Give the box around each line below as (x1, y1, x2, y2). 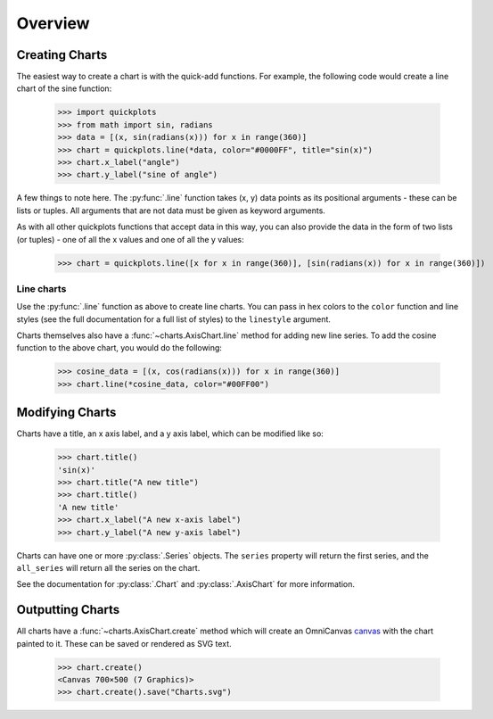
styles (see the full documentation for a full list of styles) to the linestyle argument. (16, 313, 332, 325)
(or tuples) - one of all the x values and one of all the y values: (16, 234, 244, 244)
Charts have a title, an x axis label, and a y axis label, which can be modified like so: (16, 428, 325, 439)
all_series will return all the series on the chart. (16, 563, 201, 574)
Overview (16, 13, 90, 33)
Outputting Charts (16, 602, 120, 617)
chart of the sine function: (16, 83, 112, 94)
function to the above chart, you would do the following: (16, 343, 223, 353)
